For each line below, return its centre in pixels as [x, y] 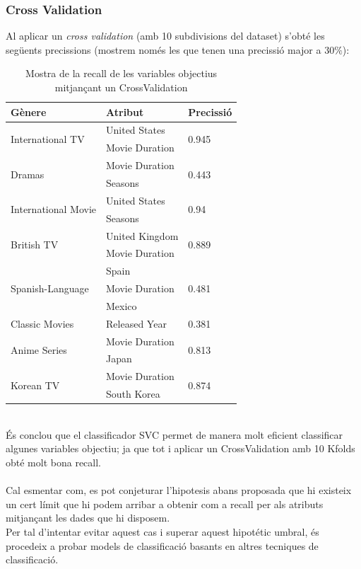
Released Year [136, 323]
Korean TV [35, 385]
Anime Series [39, 349]
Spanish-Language [50, 288]
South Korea [133, 394]
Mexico [122, 305]
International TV [48, 138]
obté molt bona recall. [53, 462]
